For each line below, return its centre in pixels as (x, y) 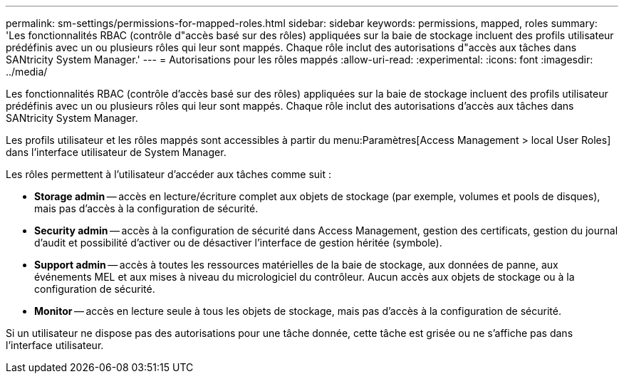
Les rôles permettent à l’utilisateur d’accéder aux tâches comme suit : (169, 174)
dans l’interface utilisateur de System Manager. (116, 152)
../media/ (27, 72)
